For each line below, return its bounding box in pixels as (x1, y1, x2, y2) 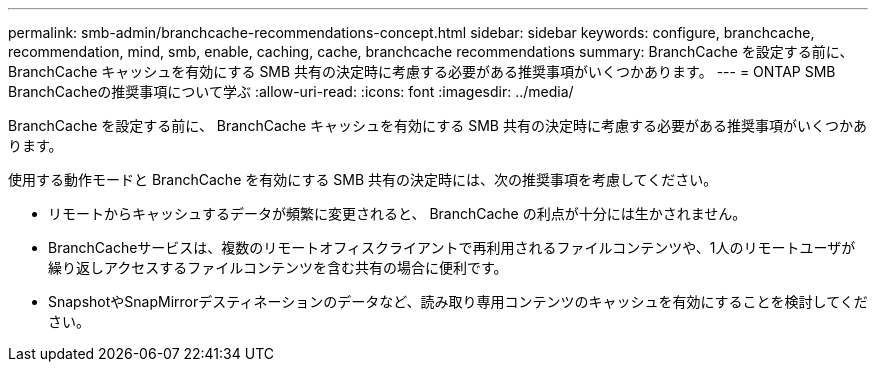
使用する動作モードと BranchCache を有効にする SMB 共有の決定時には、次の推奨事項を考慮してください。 (8, 171, 718, 188)
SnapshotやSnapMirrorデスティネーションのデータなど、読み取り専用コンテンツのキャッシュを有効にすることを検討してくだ (48, 293, 868, 310)
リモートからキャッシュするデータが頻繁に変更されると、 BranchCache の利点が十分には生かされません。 (48, 205, 747, 222)
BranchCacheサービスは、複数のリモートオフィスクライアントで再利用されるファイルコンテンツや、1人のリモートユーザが (48, 239, 856, 256)
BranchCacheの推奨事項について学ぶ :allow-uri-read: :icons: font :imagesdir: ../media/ (8, 83, 574, 100)
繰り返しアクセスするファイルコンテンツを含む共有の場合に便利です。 (48, 259, 508, 276)
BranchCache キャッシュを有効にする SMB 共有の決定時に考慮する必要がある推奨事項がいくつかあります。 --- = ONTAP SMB (8, 63, 836, 80)
